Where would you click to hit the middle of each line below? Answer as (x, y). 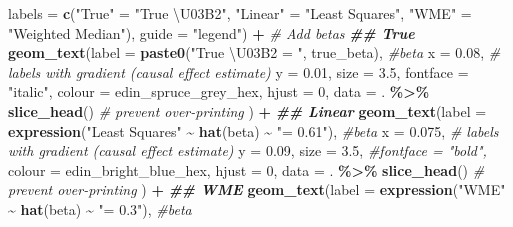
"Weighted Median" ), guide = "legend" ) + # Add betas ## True (211, 32)
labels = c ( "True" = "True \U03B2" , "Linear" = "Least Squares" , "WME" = (240, 13)
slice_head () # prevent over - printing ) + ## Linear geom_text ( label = (247, 110)
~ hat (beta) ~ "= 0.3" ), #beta (100, 208)
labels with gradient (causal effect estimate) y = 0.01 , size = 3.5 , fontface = (238, 71)
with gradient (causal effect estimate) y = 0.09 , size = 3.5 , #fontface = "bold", (247, 150)
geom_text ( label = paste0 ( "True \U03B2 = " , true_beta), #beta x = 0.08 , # (254, 52)
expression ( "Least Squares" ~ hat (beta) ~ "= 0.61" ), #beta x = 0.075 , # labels (253, 130)
